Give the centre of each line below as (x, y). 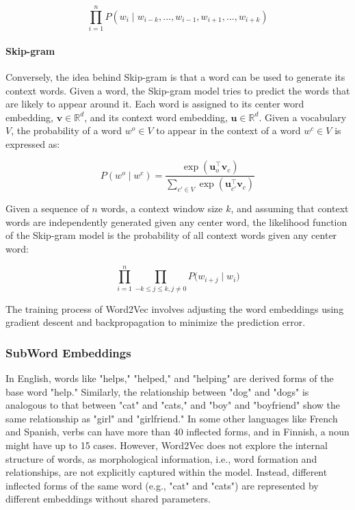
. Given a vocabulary (303, 117)
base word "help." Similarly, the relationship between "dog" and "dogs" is (157, 391)
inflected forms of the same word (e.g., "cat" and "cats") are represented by (162, 485)
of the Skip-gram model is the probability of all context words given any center (171, 235)
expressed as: (33, 143)
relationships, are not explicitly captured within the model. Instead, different (167, 472)
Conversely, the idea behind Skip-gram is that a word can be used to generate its (175, 76)
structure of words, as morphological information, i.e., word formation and (161, 458)
